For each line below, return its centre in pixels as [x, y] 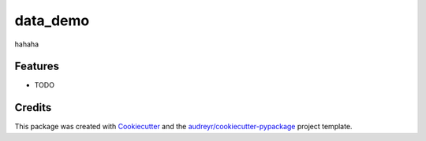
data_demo [52, 20]
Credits [33, 108]
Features [37, 67]
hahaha [27, 44]
